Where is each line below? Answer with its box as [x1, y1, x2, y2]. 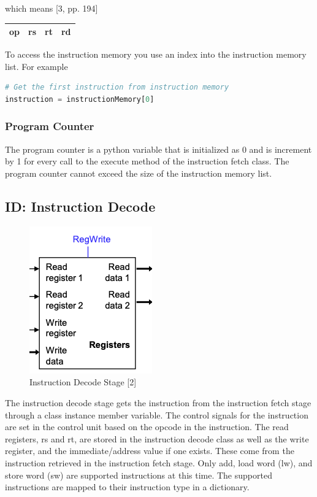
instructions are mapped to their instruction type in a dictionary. [5, 480, 250, 493]
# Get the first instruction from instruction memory [5, 83, 229, 92]
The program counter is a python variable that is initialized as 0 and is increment [5, 142, 312, 155]
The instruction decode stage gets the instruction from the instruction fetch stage [5, 396, 311, 409]
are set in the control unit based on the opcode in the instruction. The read [5, 420, 289, 433]
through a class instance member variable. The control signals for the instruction [5, 408, 308, 421]
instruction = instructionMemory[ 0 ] [5, 94, 155, 104]
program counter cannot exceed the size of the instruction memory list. [5, 166, 272, 179]
